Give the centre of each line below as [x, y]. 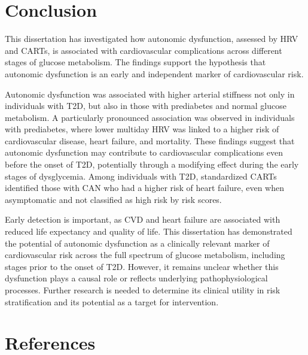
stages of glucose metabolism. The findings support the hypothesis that [135, 62]
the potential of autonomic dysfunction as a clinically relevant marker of [137, 243]
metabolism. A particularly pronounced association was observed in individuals [150, 117]
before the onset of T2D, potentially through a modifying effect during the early [152, 164]
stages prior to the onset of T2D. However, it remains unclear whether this [142, 266]
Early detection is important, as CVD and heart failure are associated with [143, 219]
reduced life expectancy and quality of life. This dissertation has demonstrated [149, 231]
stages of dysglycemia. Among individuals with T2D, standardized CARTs [141, 176]
